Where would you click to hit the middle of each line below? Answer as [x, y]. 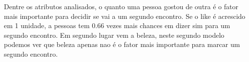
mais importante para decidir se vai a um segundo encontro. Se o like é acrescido [125, 16]
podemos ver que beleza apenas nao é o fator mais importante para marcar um [122, 44]
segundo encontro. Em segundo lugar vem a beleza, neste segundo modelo [114, 35]
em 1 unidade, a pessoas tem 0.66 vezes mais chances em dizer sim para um [117, 25]
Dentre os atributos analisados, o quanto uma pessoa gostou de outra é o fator [121, 6]
